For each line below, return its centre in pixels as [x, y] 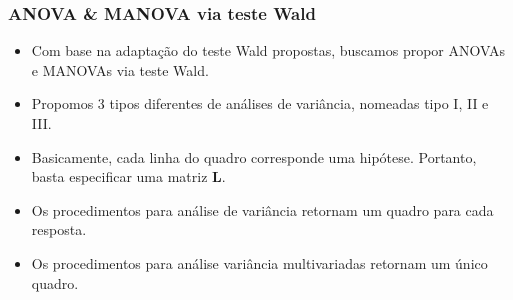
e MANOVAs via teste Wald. [120, 69]
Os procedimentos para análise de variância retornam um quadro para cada [262, 209]
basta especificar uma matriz [119, 176]
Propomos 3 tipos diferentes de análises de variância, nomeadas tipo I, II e [260, 103]
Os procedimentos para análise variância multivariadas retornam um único [259, 262]
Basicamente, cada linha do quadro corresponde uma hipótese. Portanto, [254, 156]
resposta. [59, 229]
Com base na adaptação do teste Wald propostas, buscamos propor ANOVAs [268, 50]
